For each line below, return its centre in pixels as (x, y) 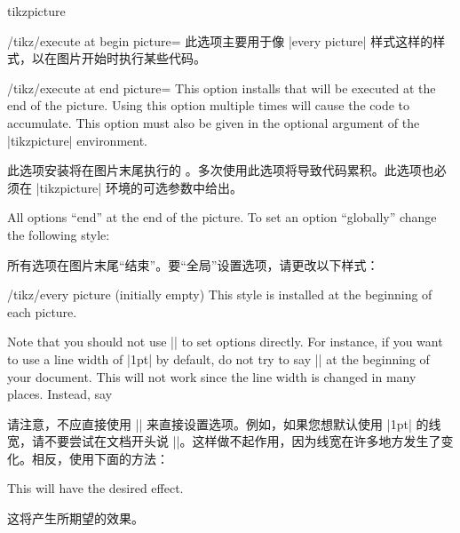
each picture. (42, 311)
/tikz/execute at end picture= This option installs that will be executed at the (222, 88)
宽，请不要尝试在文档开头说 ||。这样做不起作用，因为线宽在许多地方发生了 (224, 441)
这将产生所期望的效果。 (75, 518)
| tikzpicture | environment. (78, 140)
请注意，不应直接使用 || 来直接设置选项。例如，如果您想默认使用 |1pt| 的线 (224, 423)
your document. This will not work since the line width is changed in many (212, 376)
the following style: (59, 234)
